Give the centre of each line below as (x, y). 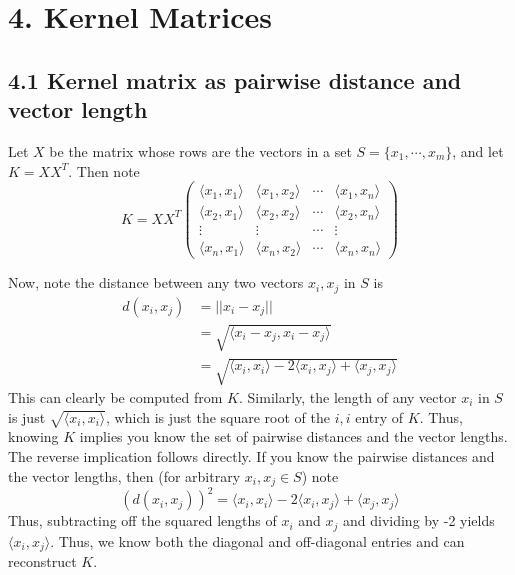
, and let (478, 150)
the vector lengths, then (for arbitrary (124, 475)
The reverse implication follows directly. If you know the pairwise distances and (251, 455)
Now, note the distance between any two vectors (156, 282)
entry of (379, 416)
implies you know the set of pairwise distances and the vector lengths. (293, 436)
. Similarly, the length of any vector (347, 396)
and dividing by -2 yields (419, 520)
